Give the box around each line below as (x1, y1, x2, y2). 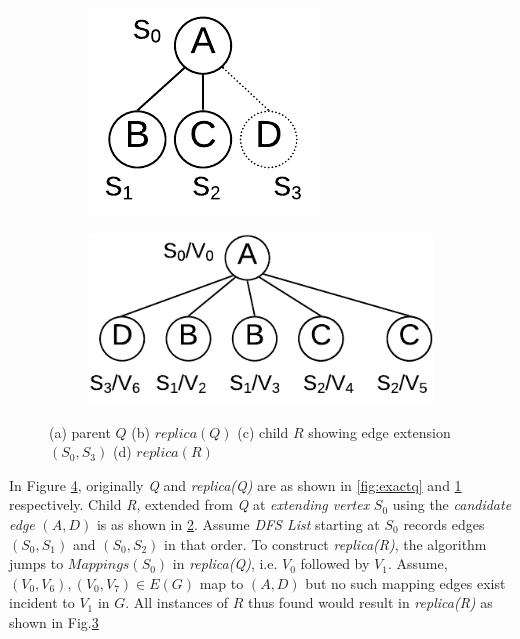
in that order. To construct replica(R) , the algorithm (164, 533, 487, 554)
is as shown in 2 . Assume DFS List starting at (96, 513, 380, 534)
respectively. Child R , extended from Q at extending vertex (9, 494, 370, 515)
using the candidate (392, 494, 512, 515)
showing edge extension (308, 421, 451, 442)
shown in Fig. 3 (9, 611, 99, 632)
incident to (9, 592, 75, 613)
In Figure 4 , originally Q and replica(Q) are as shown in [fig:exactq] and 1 (9, 474, 462, 495)
